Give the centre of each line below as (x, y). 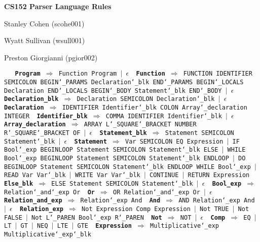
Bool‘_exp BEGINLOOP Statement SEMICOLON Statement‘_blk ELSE (111, 150)
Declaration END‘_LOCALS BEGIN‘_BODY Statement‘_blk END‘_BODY (113, 91)
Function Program (88, 74)
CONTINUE (164, 175)
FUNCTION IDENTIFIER (218, 74)
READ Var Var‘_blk (35, 175)
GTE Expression (104, 226)
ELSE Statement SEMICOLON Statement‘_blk (122, 183)
